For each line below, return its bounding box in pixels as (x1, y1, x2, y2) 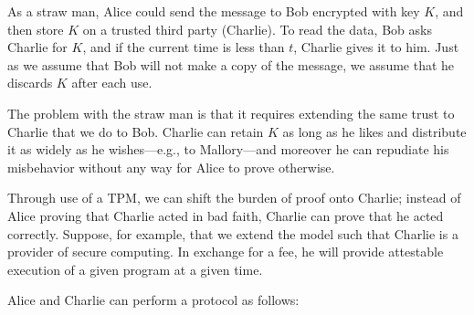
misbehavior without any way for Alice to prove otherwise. (7, 157, 335, 176)
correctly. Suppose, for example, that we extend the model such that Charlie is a (7, 224, 458, 243)
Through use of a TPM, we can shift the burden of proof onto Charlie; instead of (7, 188, 461, 207)
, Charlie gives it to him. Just (293, 37, 459, 57)
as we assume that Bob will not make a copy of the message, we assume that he (7, 55, 455, 74)
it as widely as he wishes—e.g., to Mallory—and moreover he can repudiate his (7, 140, 449, 159)
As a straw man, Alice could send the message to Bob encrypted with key (7, 2, 420, 20)
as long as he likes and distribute (282, 121, 467, 141)
